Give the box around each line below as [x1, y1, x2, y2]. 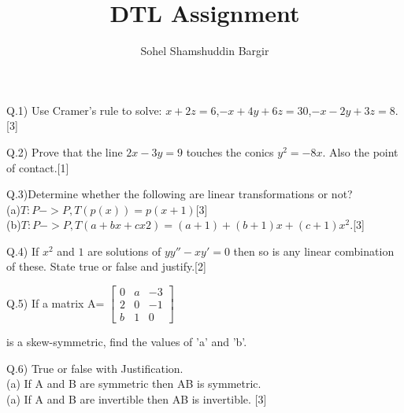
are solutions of [87, 242, 161, 259]
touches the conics [186, 143, 274, 160]
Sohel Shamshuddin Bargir [140, 42, 269, 59]
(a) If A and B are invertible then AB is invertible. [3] [6, 390, 267, 407]
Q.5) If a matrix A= [6, 294, 105, 311]
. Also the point [322, 143, 398, 160]
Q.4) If [6, 242, 39, 259]
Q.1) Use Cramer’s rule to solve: [6, 101, 162, 118]
